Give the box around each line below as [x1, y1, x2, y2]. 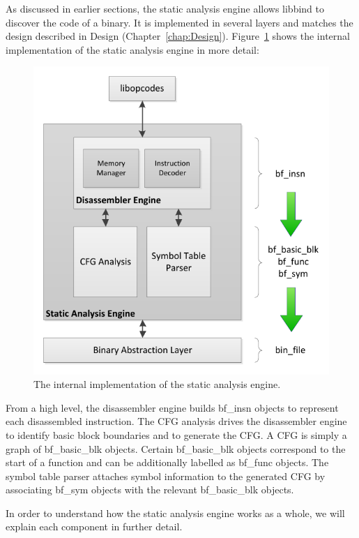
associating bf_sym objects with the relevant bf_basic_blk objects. [6, 482, 294, 497]
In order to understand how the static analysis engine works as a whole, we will [6, 505, 345, 520]
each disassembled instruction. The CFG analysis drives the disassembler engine [6, 414, 347, 428]
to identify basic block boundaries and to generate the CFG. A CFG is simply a [6, 427, 347, 442]
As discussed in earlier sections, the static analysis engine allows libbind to [6, 1, 324, 15]
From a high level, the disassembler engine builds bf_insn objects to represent [6, 400, 339, 414]
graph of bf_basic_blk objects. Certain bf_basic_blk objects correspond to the [6, 441, 346, 456]
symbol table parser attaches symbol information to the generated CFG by [6, 468, 326, 483]
